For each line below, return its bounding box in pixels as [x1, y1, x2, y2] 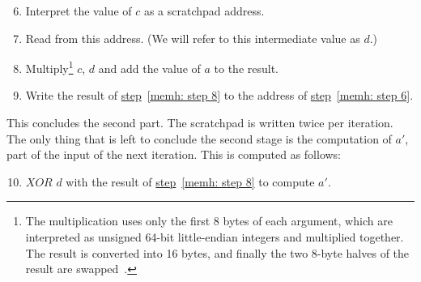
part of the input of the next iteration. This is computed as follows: [6, 146, 342, 163]
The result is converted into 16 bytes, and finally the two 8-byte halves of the [25, 244, 410, 261]
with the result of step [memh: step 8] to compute [66, 173, 315, 190]
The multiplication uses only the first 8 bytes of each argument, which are [25, 212, 393, 229]
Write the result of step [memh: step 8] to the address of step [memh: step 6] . [25, 87, 414, 104]
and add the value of [98, 59, 201, 76]
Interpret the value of [25, 2, 132, 19]
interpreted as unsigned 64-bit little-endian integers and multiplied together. [25, 229, 404, 245]
